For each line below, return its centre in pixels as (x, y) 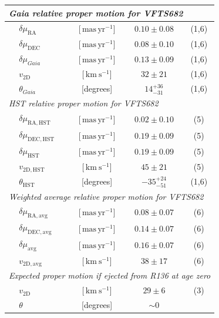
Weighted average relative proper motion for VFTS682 (106, 196)
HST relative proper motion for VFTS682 (84, 103)
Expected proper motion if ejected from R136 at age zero (110, 275)
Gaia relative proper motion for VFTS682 (96, 13)
